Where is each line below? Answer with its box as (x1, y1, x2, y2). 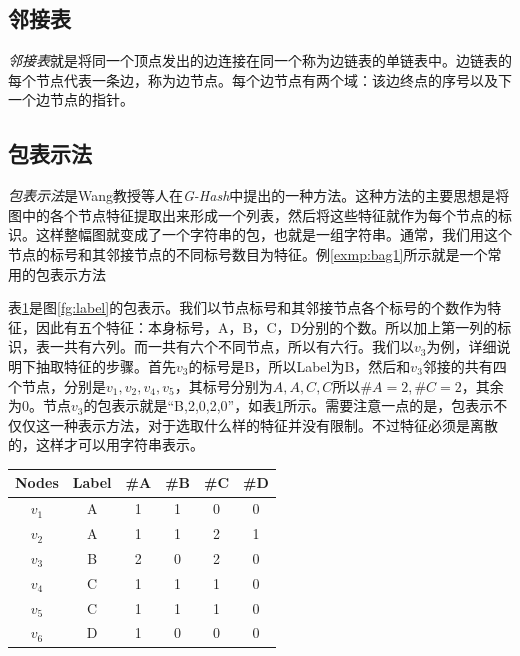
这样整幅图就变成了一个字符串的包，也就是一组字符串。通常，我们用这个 (35, 224, 512, 245)
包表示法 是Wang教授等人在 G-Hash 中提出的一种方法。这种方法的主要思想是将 (8, 185, 510, 206)
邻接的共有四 (422, 355, 507, 376)
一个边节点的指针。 (8, 89, 134, 110)
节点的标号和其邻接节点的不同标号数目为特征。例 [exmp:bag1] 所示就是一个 (8, 243, 488, 264)
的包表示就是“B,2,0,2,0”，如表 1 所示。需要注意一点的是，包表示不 (83, 395, 508, 416)
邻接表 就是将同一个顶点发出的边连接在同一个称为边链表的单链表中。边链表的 (8, 50, 512, 71)
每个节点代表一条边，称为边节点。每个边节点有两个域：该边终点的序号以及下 (8, 69, 512, 90)
